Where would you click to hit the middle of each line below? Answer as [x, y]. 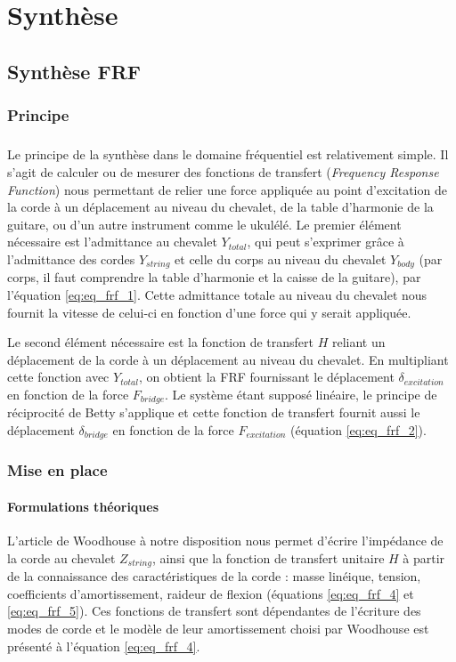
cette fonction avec [58, 377]
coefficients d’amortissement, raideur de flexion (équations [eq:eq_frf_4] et [211, 593]
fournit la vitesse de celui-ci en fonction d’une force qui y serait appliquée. [209, 312]
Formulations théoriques [83, 506]
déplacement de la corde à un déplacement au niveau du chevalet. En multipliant [228, 359]
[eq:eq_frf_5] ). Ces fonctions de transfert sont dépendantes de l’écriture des [214, 611]
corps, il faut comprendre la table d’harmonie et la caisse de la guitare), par [214, 277]
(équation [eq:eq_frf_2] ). [358, 430]
